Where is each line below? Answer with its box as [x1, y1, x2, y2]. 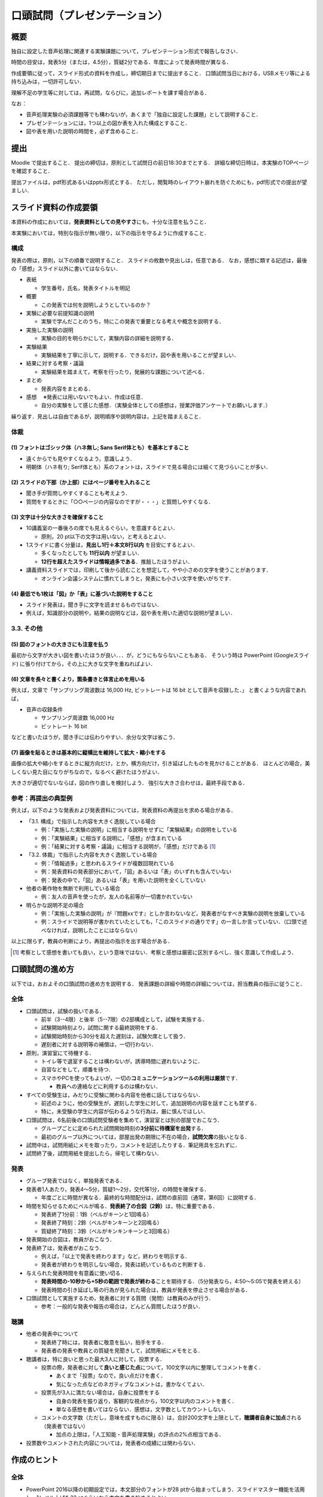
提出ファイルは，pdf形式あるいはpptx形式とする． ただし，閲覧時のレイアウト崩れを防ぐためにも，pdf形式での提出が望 [11, 178, 307, 186]
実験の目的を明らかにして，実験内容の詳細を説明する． [41, 335, 177, 342]
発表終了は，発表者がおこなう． [26, 1244, 105, 1251]
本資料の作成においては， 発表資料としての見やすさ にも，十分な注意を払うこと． [11, 219, 209, 226]
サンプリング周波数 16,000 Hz [41, 714, 115, 722]
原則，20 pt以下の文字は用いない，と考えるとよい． [41, 533, 170, 540]
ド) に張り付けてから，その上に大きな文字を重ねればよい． [11, 660, 156, 667]
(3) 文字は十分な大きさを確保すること [11, 513, 104, 520]
